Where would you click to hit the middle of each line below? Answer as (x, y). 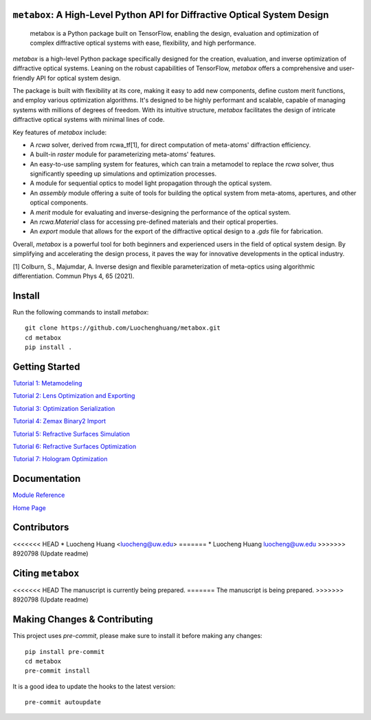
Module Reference (39, 495)
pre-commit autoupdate (63, 702)
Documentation (47, 479)
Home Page (29, 508)
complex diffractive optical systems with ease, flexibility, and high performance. (143, 43)
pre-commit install (58, 671)
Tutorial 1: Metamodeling (47, 383)
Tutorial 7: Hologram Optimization (60, 459)
